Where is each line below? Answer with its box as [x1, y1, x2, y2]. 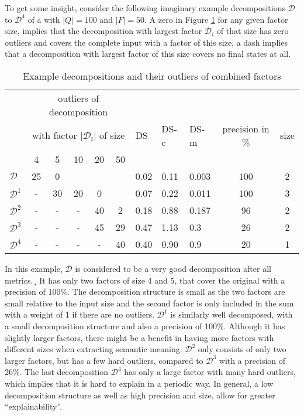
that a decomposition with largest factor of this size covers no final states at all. [5, 47, 291, 60]
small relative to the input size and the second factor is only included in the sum [5, 296, 294, 309]
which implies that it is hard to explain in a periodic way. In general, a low [5, 377, 274, 389]
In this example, [5, 262, 63, 274]
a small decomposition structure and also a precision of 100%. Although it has [5, 319, 285, 332]
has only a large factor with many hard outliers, [124, 366, 296, 378]
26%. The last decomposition [5, 366, 109, 378]
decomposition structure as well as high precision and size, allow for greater [5, 388, 275, 401]
